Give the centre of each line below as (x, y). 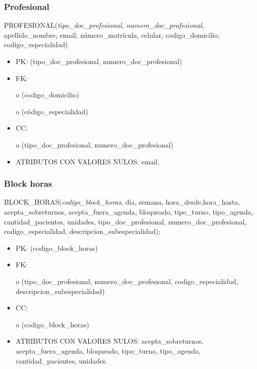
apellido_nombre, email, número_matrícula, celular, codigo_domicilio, (112, 35)
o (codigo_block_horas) (52, 324)
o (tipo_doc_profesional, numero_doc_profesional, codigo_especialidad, (127, 281)
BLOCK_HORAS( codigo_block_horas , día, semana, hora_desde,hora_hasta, (122, 202)
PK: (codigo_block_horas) (57, 248)
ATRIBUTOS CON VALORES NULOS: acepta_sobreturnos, (110, 341)
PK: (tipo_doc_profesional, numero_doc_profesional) (99, 61)
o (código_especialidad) (52, 111)
